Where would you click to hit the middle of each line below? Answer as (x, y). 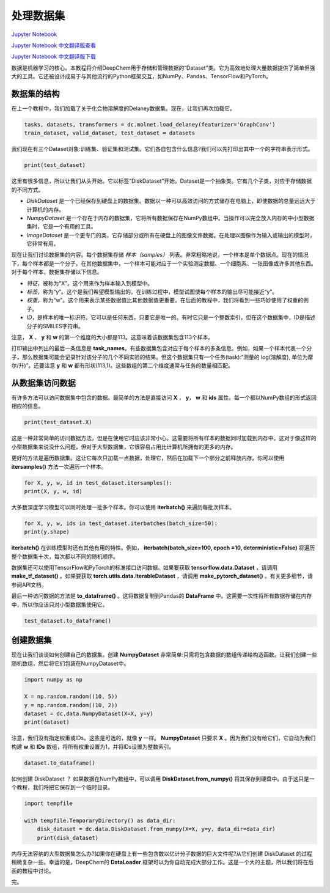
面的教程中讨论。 (33, 870)
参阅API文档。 (29, 584)
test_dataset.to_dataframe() (68, 621)
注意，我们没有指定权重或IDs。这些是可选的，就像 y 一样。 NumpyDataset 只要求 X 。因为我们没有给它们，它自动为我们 (163, 738)
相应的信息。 (28, 406)
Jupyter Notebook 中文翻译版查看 (53, 45)
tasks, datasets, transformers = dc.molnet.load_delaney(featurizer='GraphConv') (150, 124)
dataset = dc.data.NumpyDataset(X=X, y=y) (89, 714)
